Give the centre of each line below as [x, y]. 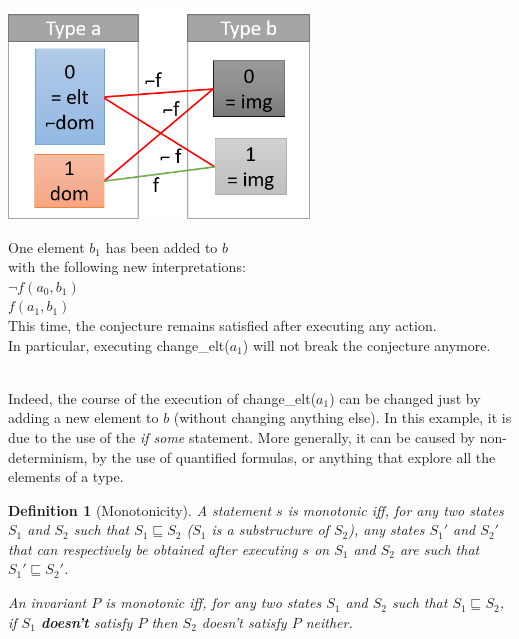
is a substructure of [270, 529]
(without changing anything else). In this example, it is [342, 417]
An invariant [47, 602]
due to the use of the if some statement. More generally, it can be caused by [242, 436]
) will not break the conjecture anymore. [366, 344]
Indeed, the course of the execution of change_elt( [162, 397]
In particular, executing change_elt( [119, 344]
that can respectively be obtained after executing [153, 548]
